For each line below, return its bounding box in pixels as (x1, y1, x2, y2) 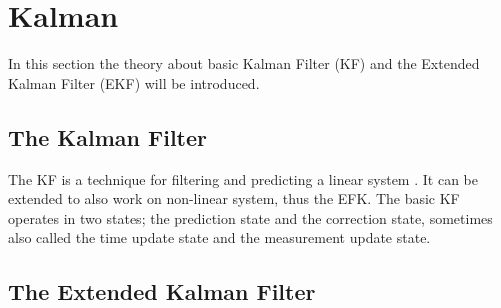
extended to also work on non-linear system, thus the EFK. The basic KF (8, 188, 460, 209)
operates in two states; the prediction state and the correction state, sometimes (8, 207, 493, 228)
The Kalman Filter (8, 121, 208, 152)
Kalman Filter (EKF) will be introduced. (8, 72, 260, 93)
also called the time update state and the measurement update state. (8, 227, 431, 248)
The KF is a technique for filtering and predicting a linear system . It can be (8, 168, 478, 189)
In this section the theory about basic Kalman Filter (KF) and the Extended (8, 53, 480, 74)
